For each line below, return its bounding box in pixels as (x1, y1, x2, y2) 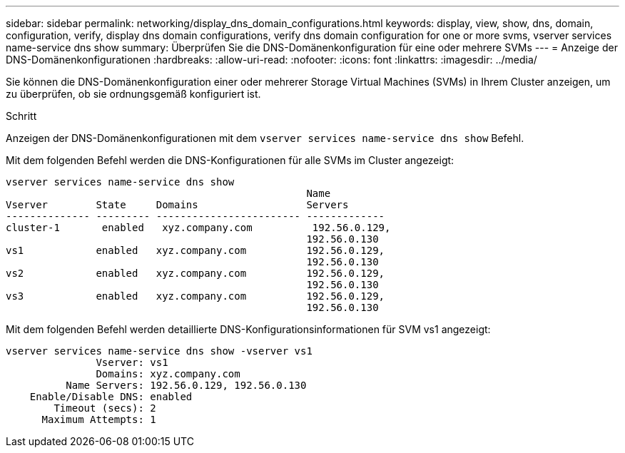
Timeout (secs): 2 (54, 402, 156, 414)
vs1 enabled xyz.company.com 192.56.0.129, (6, 245, 385, 256)
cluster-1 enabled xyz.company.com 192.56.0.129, (6, 222, 391, 233)
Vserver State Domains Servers (6, 199, 349, 210)
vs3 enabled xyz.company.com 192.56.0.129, (6, 290, 385, 302)
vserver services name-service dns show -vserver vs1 (6, 345, 312, 357)
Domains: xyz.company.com (96, 368, 240, 380)
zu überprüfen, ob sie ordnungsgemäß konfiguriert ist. (6, 88, 261, 100)
